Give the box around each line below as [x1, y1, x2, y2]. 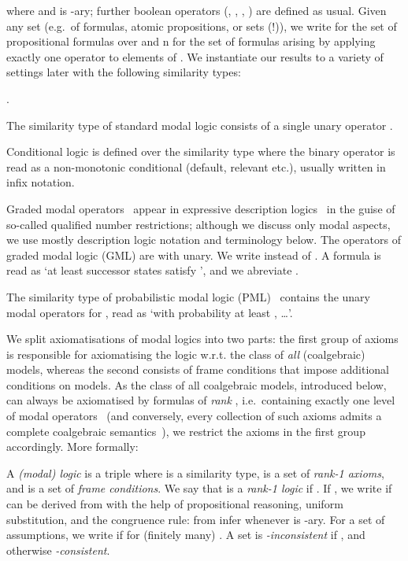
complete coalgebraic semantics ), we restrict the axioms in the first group [6, 423, 365, 439]
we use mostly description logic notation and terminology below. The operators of [6, 231, 401, 248]
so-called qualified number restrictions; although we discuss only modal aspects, [6, 216, 391, 232]
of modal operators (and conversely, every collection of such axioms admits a [6, 408, 382, 424]
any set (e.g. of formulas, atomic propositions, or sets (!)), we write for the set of [6, 17, 397, 34]
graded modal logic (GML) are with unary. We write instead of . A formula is [6, 246, 381, 263]
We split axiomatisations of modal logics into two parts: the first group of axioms [6, 330, 399, 347]
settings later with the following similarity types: [6, 64, 241, 80]
